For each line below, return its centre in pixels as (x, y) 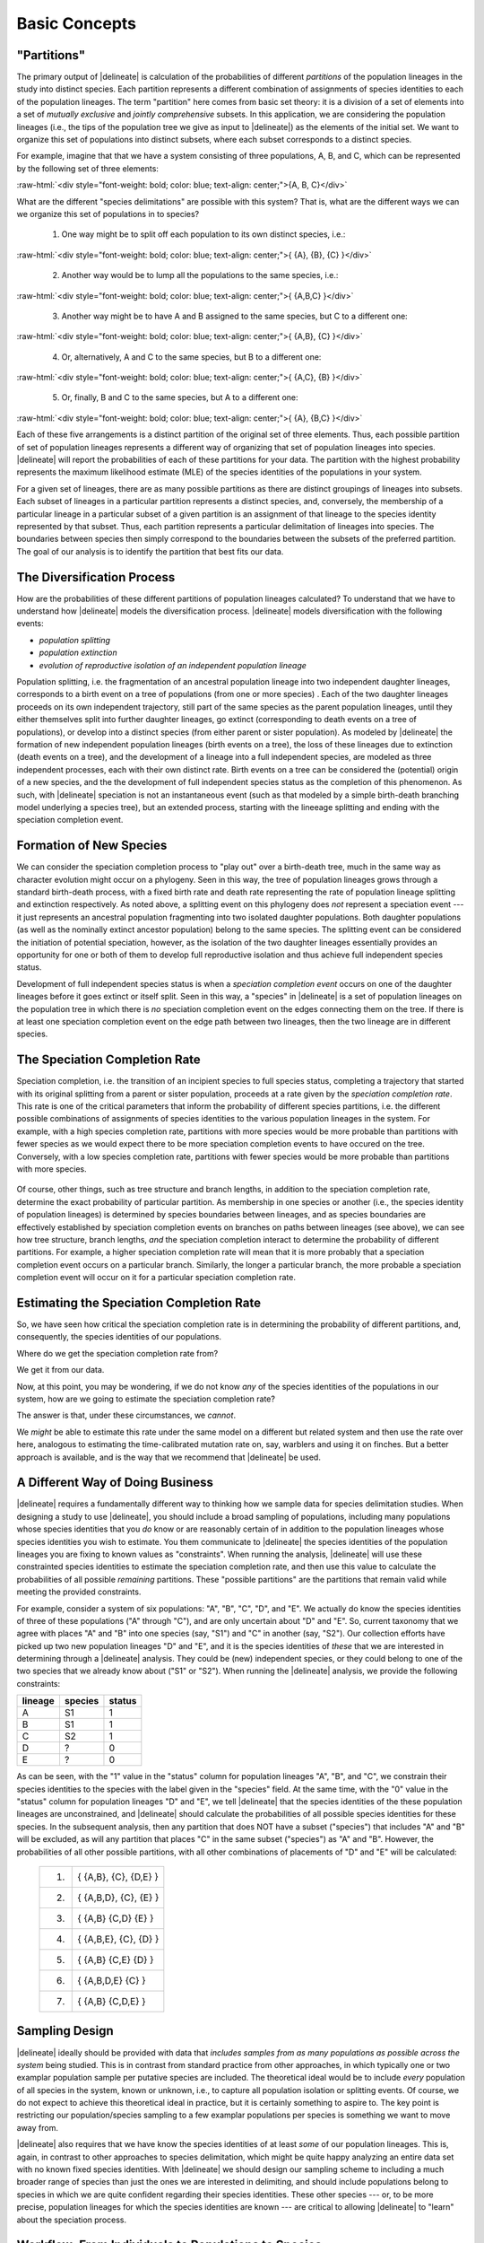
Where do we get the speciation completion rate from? (117, 1353)
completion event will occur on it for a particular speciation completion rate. (156, 1278)
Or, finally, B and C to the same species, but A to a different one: (180, 397)
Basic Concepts (77, 23)
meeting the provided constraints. (79, 1592)
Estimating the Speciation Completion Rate (139, 1302)
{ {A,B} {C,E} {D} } (116, 1960)
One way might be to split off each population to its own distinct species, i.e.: (203, 234)
